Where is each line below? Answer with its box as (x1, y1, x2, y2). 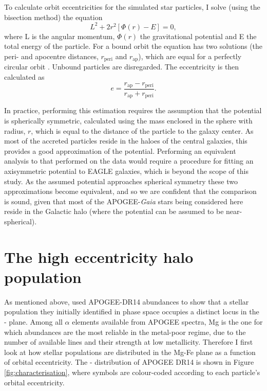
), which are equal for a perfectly (138, 50, 242, 61)
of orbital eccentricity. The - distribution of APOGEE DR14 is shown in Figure (4, 357, 254, 367)
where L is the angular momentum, (4, 30, 115, 41)
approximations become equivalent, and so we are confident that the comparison (4, 186, 257, 197)
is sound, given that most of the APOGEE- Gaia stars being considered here (4, 195, 243, 206)
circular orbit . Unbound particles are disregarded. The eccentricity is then (4, 61, 239, 72)
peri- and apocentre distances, (4, 50, 99, 61)
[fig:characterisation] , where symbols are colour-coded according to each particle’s (4, 367, 260, 378)
